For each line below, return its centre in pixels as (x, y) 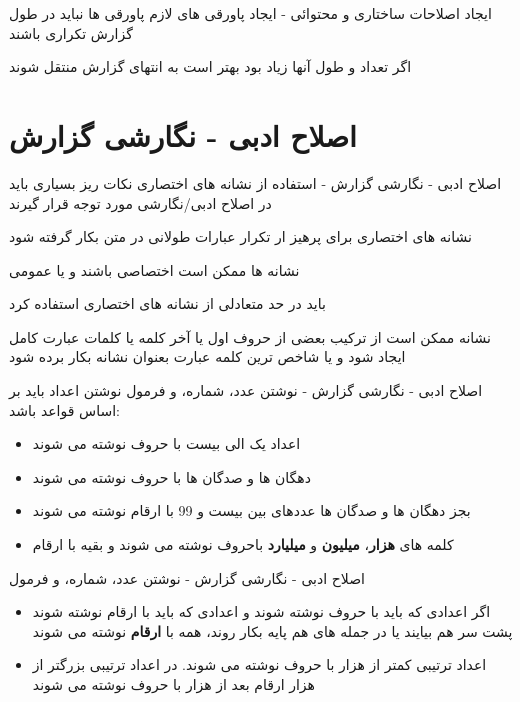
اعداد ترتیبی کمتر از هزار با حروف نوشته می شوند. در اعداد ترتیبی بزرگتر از (259, 664)
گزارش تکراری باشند (71, 32)
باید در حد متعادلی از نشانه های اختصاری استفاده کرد (167, 303)
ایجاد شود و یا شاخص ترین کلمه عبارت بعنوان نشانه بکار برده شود (207, 356)
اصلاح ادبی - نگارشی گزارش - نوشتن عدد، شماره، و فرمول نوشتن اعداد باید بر (246, 390)
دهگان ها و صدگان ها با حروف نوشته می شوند (171, 476)
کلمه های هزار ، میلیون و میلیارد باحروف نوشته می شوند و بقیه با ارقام (243, 544)
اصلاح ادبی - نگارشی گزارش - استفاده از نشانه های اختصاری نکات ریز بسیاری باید (255, 182)
